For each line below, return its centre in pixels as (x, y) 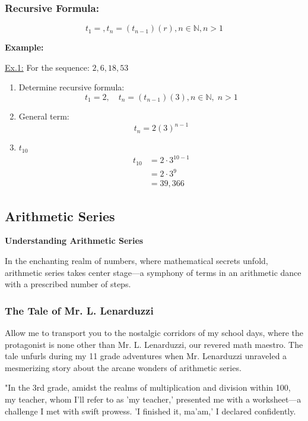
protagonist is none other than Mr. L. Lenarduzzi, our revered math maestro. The (154, 344)
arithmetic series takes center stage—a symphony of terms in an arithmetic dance (153, 272)
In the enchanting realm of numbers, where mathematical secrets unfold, (136, 261)
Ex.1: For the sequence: (47, 67)
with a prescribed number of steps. (68, 284)
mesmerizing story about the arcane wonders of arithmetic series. (123, 367)
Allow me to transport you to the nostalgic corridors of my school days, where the (154, 333)
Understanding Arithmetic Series (74, 241)
